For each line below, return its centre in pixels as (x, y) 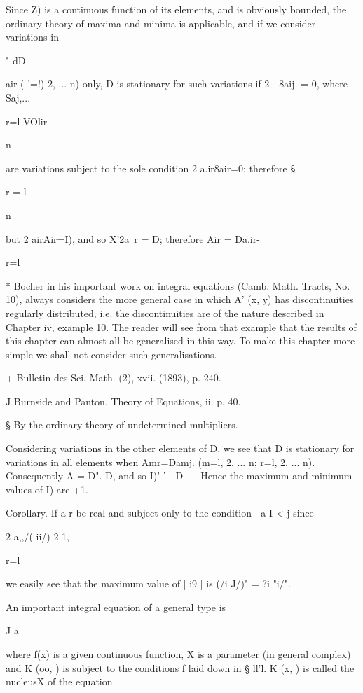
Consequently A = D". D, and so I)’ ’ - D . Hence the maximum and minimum (179, 476)
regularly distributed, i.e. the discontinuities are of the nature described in (165, 313)
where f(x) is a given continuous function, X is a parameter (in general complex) (178, 654)
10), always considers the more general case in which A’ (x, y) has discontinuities (180, 299)
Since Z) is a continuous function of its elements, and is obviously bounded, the (176, 9)
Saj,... (18, 97)
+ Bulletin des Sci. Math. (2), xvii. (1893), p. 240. (114, 378)
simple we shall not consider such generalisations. (111, 354)
